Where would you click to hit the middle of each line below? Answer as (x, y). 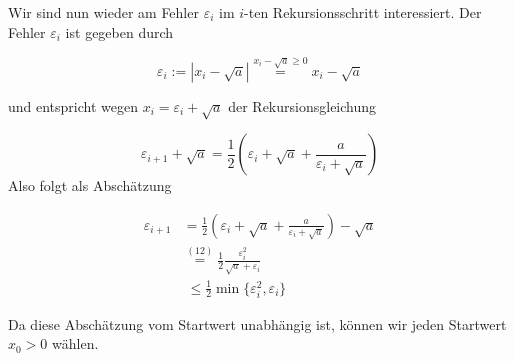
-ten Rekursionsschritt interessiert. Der (363, 12)
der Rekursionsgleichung (302, 105)
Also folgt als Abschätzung (90, 185)
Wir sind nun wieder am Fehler (103, 12)
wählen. (75, 343)
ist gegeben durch (119, 31)
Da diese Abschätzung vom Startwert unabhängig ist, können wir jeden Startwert (257, 323)
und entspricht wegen (73, 105)
